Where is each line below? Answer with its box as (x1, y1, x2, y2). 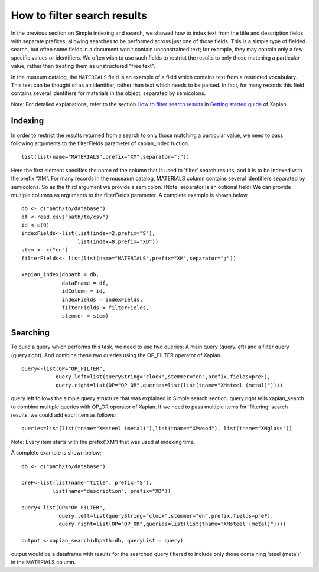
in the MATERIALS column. (11, 558, 76, 566)
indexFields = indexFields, (61, 296, 143, 303)
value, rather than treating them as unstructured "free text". (11, 63, 156, 70)
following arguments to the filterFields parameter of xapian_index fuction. (11, 139, 190, 147)
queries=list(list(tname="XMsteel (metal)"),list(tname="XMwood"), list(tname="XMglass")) (21, 425, 292, 432)
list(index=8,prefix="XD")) (77, 238, 159, 245)
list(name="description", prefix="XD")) (52, 488, 171, 494)
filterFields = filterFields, (61, 305, 149, 311)
